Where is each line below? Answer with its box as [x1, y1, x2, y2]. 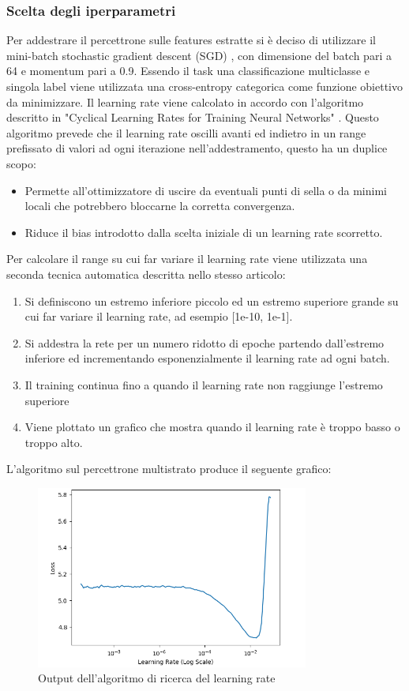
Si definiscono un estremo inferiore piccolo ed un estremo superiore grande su [24, 292, 399, 309]
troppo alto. [24, 434, 83, 450]
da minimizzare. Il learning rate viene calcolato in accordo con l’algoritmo [6, 93, 364, 110]
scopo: [6, 155, 36, 171]
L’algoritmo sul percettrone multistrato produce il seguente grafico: [6, 460, 332, 477]
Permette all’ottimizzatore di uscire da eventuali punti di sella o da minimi [24, 182, 387, 198]
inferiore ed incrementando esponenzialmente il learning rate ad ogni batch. [24, 350, 390, 366]
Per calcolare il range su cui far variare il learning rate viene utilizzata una [6, 250, 368, 267]
